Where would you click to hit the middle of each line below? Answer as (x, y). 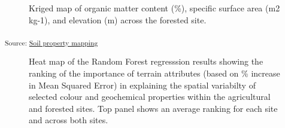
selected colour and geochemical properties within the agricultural (150, 97)
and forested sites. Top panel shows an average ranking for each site (153, 108)
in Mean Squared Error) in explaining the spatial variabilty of (142, 85)
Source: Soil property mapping (51, 42)
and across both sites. (69, 120)
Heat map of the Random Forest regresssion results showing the (146, 61)
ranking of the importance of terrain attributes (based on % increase (154, 73)
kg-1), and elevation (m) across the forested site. (118, 19)
